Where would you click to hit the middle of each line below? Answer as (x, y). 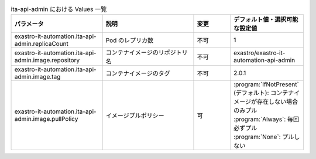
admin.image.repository (47, 60)
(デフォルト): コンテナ (264, 93)
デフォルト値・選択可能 (266, 19)
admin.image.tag (37, 77)
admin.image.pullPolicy (46, 119)
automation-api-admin (264, 60)
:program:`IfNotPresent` (266, 84)
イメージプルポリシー (135, 116)
